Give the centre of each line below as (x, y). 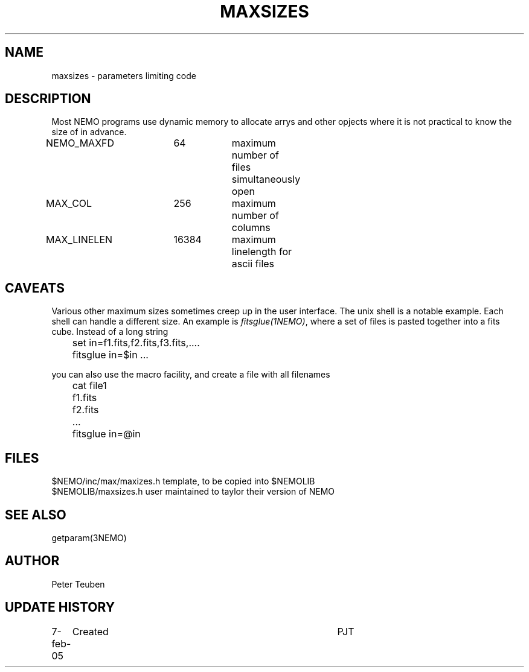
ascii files (253, 264)
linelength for (262, 252)
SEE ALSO (36, 515)
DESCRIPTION (48, 99)
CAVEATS (35, 288)
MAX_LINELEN (79, 240)
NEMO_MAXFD (80, 143)
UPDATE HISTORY (60, 607)
